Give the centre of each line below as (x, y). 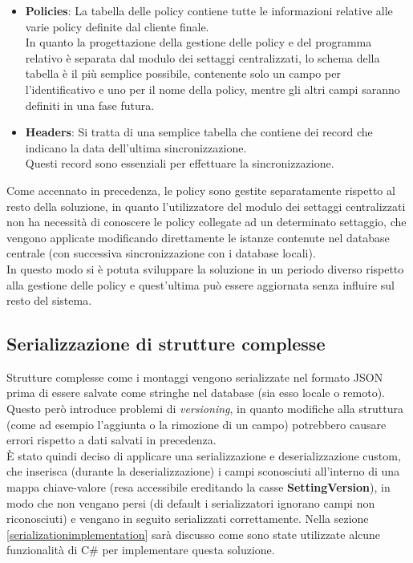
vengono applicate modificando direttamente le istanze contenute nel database (198, 237)
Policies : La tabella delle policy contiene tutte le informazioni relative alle (209, 10)
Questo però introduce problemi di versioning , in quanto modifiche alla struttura (205, 409)
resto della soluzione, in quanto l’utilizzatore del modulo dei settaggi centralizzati (206, 206)
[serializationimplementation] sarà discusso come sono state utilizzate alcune (194, 534)
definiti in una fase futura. (90, 105)
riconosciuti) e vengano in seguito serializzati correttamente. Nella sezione (188, 518)
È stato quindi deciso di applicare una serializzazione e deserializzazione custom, (204, 455)
